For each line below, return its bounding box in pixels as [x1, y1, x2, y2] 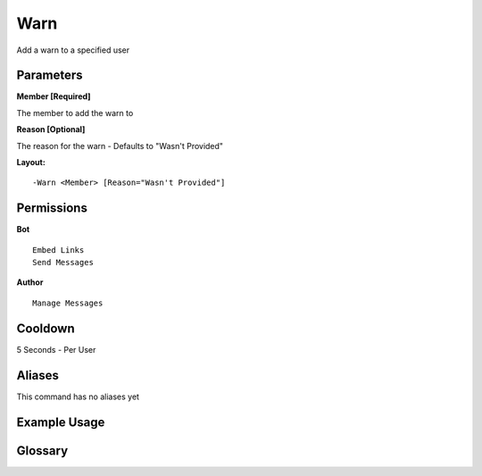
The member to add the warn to [16, 107, 134, 118]
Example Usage [16, 414, 105, 430]
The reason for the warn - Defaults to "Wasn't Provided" [16, 140, 223, 151]
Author [16, 277, 44, 288]
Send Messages [32, 257, 94, 268]
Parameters [16, 68, 83, 83]
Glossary [16, 443, 69, 458]
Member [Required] [16, 91, 91, 102]
